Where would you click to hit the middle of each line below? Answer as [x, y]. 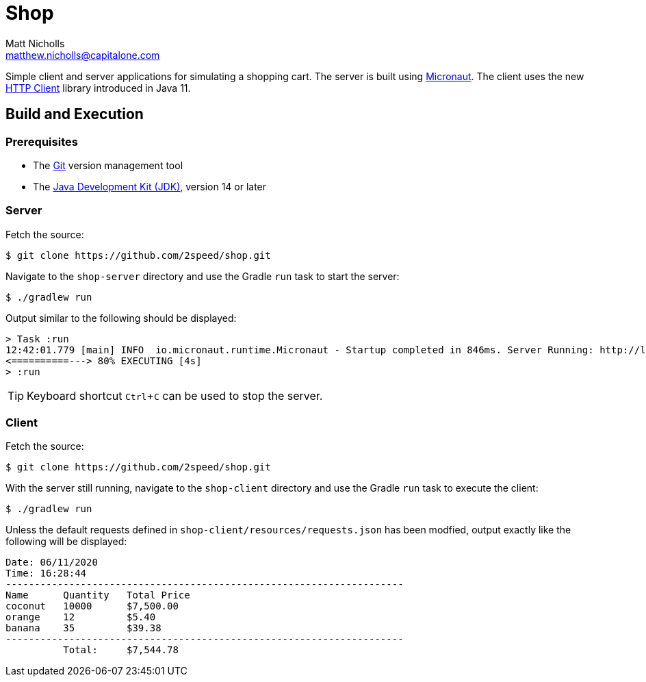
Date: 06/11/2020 [52, 563]
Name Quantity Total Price [98, 595]
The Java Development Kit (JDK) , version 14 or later [150, 186]
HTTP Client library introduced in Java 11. [98, 88]
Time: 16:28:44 [46, 573]
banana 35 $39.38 [83, 628]
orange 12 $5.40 [81, 617]
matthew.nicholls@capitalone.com [83, 55]
